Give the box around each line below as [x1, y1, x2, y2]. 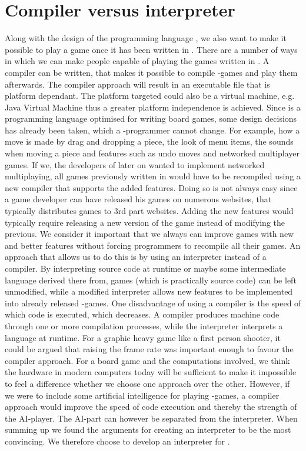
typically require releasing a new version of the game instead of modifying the [5, 216, 285, 228]
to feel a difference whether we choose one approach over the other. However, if [5, 377, 290, 389]
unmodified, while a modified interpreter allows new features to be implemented [5, 285, 293, 298]
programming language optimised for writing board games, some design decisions [5, 112, 297, 125]
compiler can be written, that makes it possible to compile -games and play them [5, 66, 298, 78]
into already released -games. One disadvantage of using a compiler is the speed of [5, 296, 301, 309]
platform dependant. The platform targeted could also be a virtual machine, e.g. [5, 89, 295, 102]
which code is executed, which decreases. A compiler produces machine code [5, 308, 280, 320]
